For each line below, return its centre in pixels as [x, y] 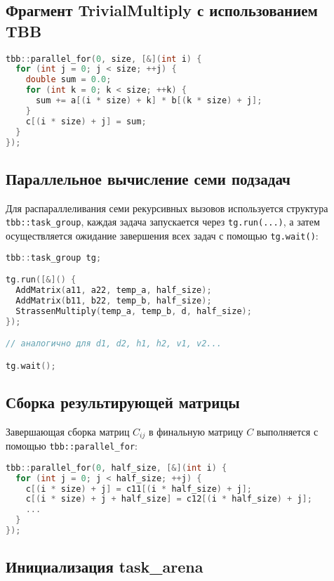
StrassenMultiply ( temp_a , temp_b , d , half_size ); [134, 311]
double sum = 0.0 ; [68, 80]
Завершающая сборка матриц [68, 431]
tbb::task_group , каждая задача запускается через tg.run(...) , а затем [163, 222]
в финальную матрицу [196, 431]
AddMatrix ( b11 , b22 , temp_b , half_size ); [114, 300]
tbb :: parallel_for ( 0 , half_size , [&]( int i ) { [116, 468]
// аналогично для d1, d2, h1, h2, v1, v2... [114, 344]
